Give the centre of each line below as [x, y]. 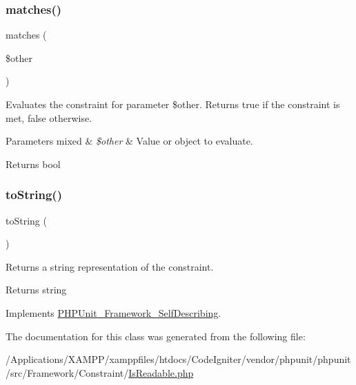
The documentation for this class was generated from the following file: [156, 336]
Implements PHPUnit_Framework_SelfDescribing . [113, 312]
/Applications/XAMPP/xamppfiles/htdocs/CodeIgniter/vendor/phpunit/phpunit [178, 359]
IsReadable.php [161, 372]
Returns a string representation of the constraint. [110, 266]
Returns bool [33, 164]
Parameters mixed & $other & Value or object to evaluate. [129, 141]
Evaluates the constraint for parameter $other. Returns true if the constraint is [173, 104]
